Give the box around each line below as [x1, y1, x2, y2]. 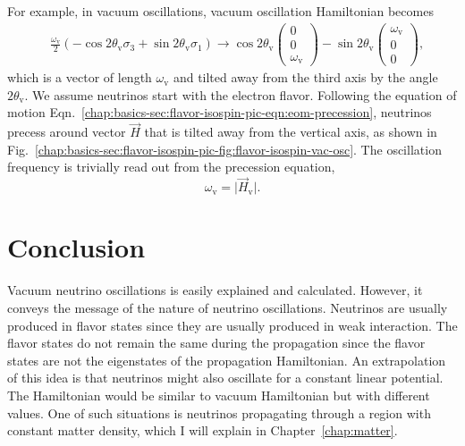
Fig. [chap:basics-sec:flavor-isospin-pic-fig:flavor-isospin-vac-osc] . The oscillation [7, 139, 442, 158]
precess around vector [7, 122, 126, 141]
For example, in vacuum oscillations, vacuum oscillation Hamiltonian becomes [7, 2, 434, 20]
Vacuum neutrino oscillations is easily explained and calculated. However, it [7, 281, 423, 299]
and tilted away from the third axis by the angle [173, 68, 438, 87]
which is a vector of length [7, 68, 152, 87]
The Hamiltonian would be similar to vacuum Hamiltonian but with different [7, 385, 430, 404]
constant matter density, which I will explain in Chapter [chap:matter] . [7, 421, 398, 440]
